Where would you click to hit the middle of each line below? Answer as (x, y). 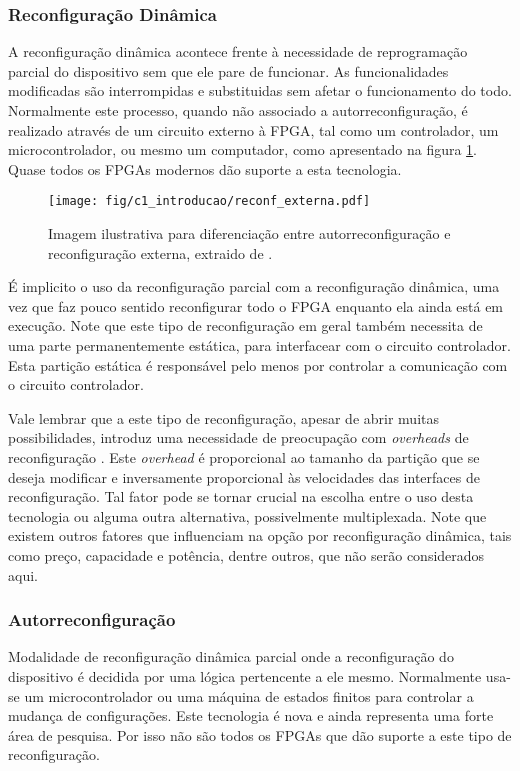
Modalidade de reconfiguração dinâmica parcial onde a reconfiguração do (231, 656)
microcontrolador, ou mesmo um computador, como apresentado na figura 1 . (243, 149)
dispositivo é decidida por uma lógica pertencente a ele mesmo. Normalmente (245, 675)
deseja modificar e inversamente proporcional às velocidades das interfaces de (244, 476)
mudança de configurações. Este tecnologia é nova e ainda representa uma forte (251, 715)
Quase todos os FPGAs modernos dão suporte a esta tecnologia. (205, 168)
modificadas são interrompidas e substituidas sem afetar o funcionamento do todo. (260, 90)
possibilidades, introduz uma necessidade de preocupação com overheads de (238, 437)
